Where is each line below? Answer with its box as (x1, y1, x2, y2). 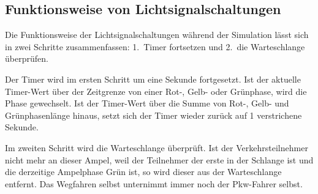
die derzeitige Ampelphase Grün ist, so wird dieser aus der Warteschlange (5, 165, 282, 178)
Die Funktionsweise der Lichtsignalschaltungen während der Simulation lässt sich (5, 28, 309, 41)
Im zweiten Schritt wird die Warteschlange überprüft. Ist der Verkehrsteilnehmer (5, 141, 308, 154)
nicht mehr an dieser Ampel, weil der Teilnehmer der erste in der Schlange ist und (5, 153, 314, 166)
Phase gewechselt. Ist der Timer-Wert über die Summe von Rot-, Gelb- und (5, 97, 289, 110)
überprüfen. (5, 52, 48, 65)
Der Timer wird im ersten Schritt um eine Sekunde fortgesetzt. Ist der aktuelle (5, 72, 301, 85)
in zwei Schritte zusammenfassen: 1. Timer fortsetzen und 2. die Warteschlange (5, 40, 305, 53)
